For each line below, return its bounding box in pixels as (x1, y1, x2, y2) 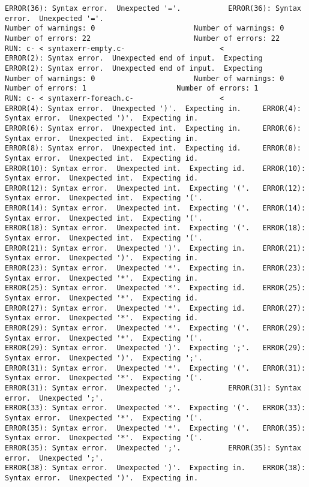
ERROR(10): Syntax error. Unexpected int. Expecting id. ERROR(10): (5, 164, 306, 173)
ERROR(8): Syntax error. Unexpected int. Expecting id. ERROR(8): (5, 144, 301, 153)
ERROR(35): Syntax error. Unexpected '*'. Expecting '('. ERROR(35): (5, 423, 306, 432)
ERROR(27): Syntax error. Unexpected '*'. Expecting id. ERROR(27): (5, 303, 306, 312)
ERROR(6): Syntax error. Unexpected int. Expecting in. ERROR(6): (5, 124, 301, 133)
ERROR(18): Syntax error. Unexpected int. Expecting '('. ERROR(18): (5, 224, 306, 233)
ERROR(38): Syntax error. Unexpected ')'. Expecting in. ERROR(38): (5, 464, 306, 473)
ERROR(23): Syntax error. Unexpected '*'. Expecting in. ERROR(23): (5, 264, 306, 273)
